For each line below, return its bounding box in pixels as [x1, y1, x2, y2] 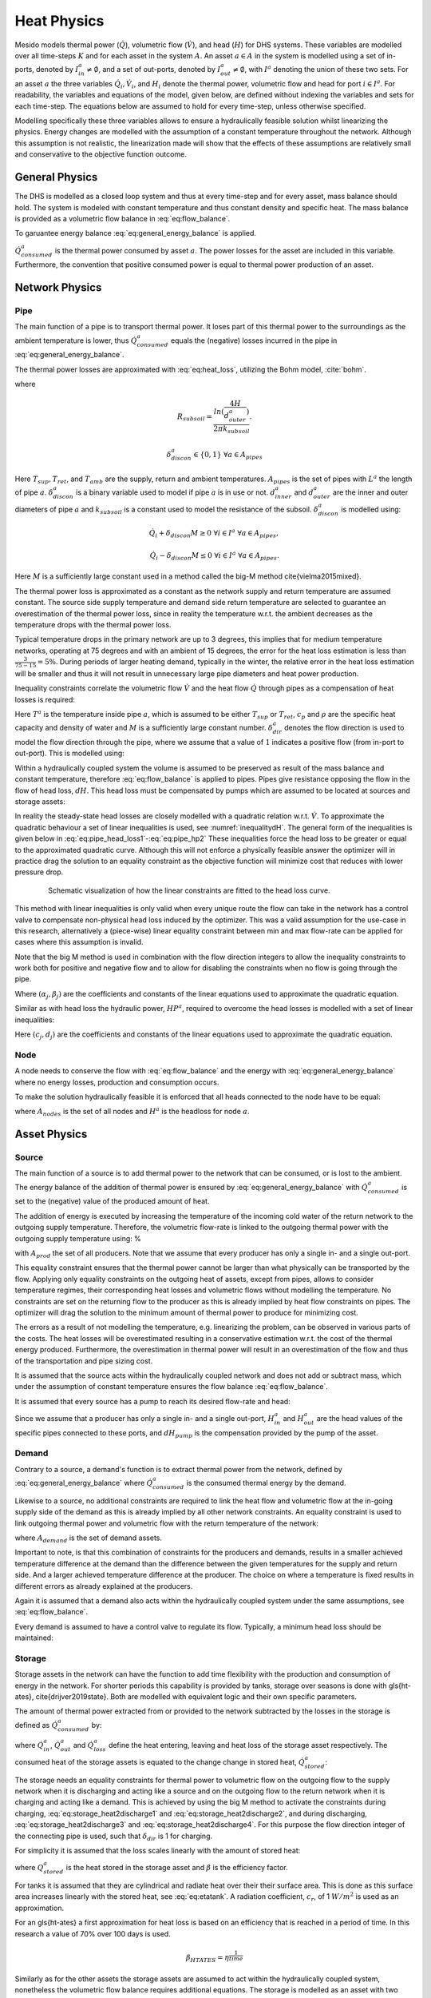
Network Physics [14, 281, 102, 295]
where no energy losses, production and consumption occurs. [14, 1077, 219, 1087]
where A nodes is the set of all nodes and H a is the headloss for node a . [14, 1105, 250, 1118]
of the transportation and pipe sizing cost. [14, 1355, 153, 1366]
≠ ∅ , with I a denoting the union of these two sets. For [232, 64, 409, 74]
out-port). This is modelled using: [14, 748, 125, 758]
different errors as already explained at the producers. [14, 1581, 193, 1590]
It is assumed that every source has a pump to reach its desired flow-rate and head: [14, 1396, 291, 1406]
